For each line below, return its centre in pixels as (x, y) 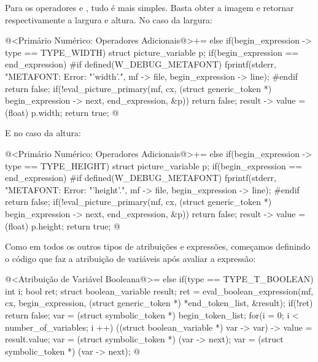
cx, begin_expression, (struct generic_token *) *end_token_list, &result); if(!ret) (159, 303)
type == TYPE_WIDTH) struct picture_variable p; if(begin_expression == (152, 52)
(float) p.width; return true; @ (62, 112)
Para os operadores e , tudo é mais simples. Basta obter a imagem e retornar (149, 7)
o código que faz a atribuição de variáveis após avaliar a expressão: (130, 258)
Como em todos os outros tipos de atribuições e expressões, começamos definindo (158, 246)
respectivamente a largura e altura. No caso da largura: (109, 19)
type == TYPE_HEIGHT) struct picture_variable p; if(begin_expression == (154, 165)
